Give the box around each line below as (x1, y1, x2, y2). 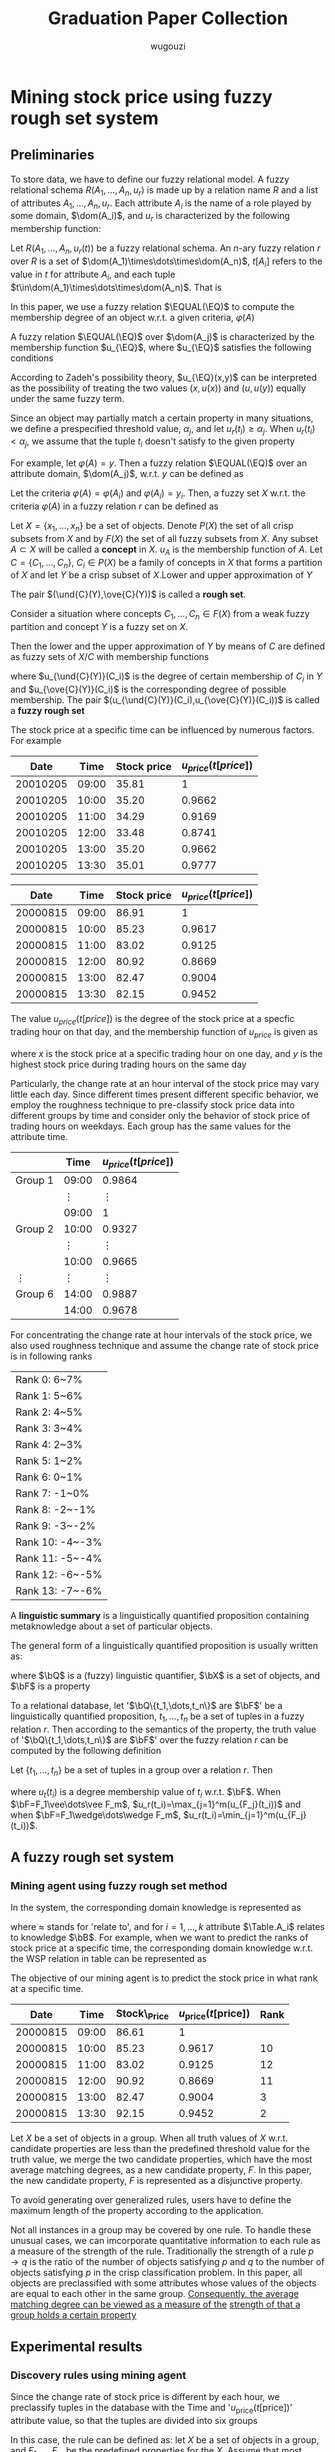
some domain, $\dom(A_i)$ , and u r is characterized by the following (10, 210, 290, 224)
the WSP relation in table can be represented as (10, 1953, 207, 1965)
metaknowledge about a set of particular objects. (10, 1620, 213, 1632)
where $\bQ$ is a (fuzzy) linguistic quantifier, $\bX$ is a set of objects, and (10, 1670, 321, 1682)
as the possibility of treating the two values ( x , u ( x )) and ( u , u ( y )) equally (10, 382, 307, 394)
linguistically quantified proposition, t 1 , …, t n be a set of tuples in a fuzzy (10, 1710, 305, 1724)
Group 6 (15, 1287, 55, 1301)
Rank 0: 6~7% (15, 1373, 83, 1387)
